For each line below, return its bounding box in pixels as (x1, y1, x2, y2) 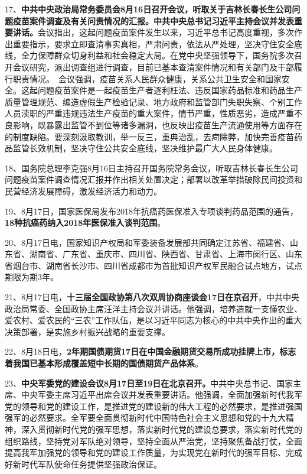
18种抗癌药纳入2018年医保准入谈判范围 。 (5, 216, 166, 229)
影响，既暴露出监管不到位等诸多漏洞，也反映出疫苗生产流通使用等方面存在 (12, 118, 302, 131)
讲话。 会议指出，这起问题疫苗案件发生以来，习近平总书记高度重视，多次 (12, 26, 294, 38)
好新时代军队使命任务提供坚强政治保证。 (5, 457, 162, 470)
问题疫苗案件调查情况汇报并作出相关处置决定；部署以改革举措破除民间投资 (5, 173, 294, 186)
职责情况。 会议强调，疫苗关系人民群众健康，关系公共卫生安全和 (12, 72, 265, 85)
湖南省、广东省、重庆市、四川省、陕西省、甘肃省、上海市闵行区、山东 (29, 248, 302, 260)
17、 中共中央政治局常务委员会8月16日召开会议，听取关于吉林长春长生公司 (5, 3, 292, 15)
